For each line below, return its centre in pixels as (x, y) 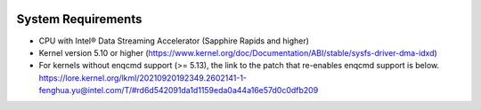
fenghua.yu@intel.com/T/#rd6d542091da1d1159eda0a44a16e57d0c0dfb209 (179, 90)
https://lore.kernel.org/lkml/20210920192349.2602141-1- (143, 78)
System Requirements (79, 19)
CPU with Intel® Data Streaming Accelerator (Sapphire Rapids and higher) (174, 41)
